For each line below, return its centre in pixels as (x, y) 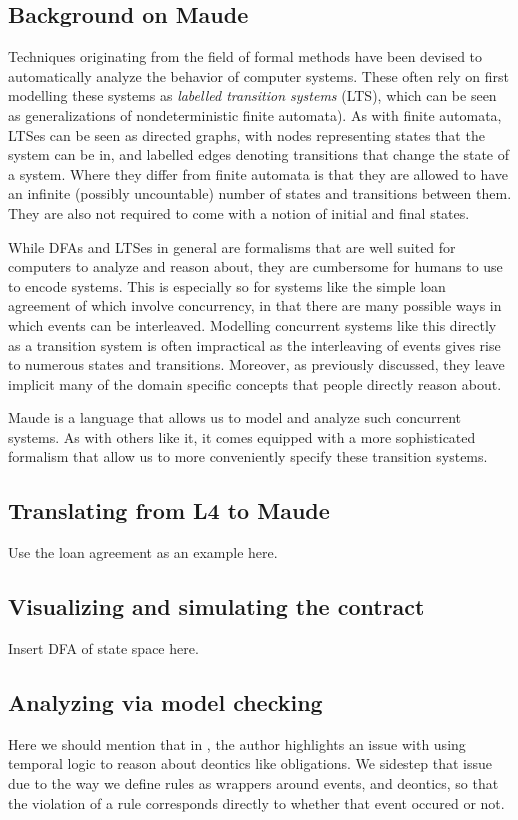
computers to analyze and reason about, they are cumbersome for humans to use (255, 266)
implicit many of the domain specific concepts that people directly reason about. (255, 383)
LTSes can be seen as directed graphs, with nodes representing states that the (246, 134)
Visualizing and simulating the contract (216, 606)
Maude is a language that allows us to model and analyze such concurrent (235, 417)
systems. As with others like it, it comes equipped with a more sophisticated (242, 436)
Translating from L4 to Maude (169, 510)
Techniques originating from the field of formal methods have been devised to (245, 56)
